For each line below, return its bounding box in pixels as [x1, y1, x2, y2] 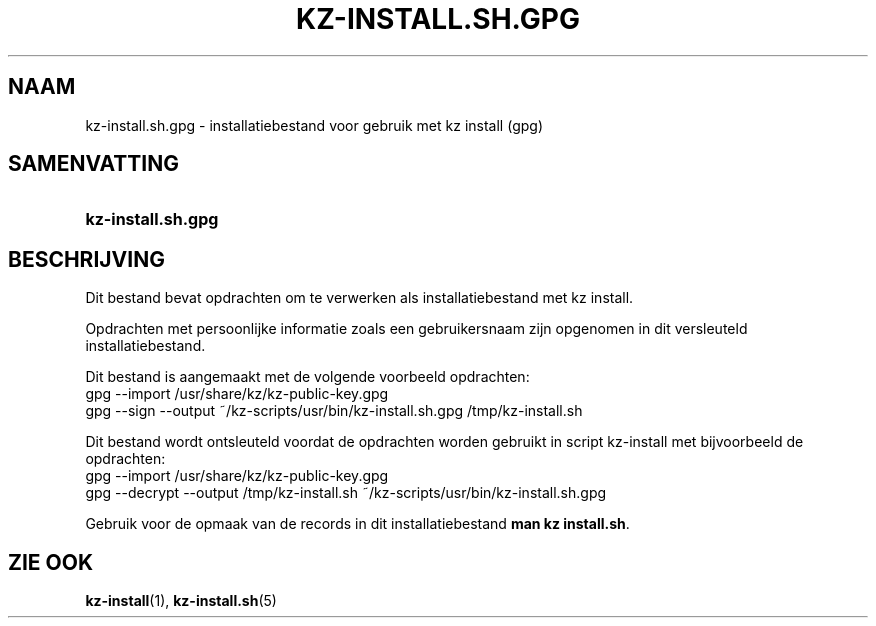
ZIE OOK [8, 549, 94, 575]
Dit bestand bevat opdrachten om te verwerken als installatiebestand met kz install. [85, 289, 634, 307]
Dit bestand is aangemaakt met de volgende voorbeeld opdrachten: [85, 368, 530, 386]
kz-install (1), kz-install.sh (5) [85, 592, 277, 610]
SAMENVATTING [8, 151, 179, 177]
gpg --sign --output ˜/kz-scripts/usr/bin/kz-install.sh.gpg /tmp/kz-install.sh [85, 402, 583, 420]
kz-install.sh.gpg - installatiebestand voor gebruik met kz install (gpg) [85, 116, 543, 134]
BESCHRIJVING [8, 246, 165, 272]
